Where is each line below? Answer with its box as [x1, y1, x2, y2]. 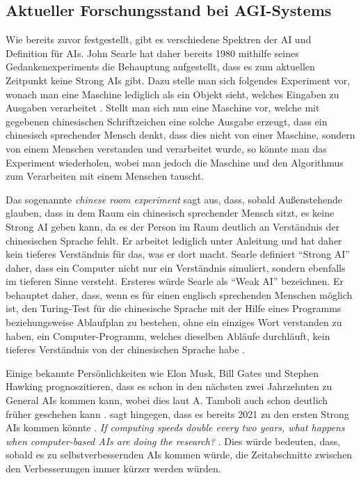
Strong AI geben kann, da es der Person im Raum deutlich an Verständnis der [6, 219, 340, 233]
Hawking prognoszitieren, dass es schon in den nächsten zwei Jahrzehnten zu [6, 379, 332, 394]
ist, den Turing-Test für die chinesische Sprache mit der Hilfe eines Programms [6, 301, 342, 316]
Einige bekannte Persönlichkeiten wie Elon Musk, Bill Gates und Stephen [6, 365, 319, 380]
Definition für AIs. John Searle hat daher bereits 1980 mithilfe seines [6, 45, 299, 60]
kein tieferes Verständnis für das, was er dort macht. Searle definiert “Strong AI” [6, 247, 350, 261]
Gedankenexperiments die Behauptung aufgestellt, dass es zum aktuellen [6, 59, 315, 74]
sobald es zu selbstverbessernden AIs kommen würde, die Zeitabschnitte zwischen [6, 447, 353, 462]
